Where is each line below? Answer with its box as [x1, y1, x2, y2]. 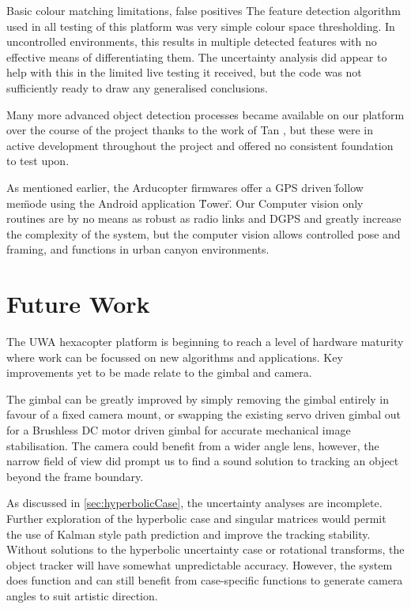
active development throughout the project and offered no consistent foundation [6, 137, 394, 153]
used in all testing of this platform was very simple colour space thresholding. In [6, 17, 395, 34]
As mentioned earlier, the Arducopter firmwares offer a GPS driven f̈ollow [6, 179, 364, 195]
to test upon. [6, 152, 70, 169]
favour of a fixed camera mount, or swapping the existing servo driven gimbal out [6, 406, 401, 423]
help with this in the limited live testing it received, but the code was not [6, 64, 362, 81]
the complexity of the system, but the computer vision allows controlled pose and [6, 225, 401, 242]
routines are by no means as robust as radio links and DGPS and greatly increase [6, 210, 402, 227]
